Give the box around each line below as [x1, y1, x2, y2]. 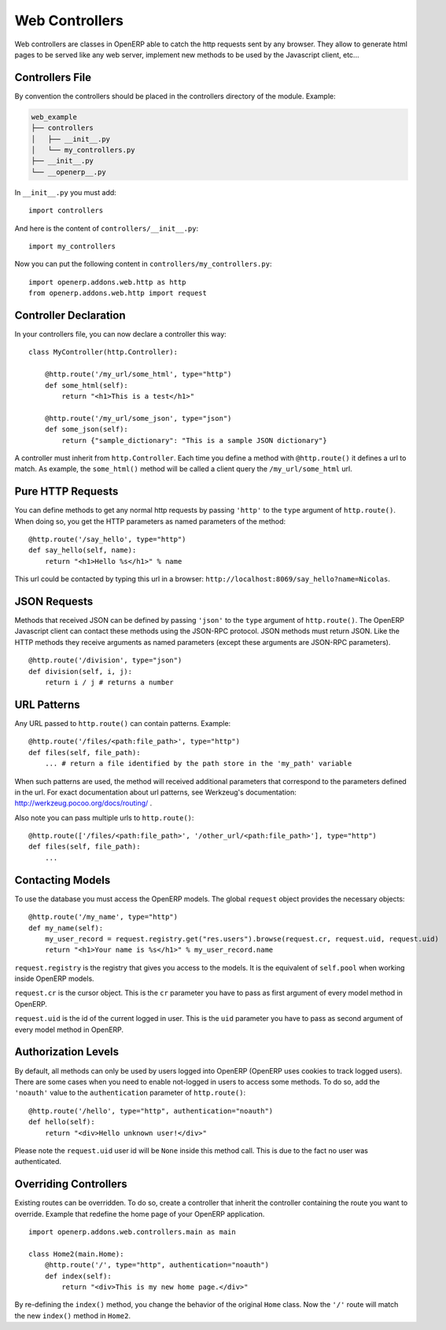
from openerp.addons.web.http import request [28, 289, 208, 298]
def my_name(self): [28, 923, 104, 932]
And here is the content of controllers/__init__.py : [14, 223, 199, 233]
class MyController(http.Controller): [28, 348, 179, 357]
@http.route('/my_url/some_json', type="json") [44, 414, 232, 422]
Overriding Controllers [14, 1177, 127, 1191]
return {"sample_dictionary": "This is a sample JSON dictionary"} [61, 436, 327, 444]
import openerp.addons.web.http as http [28, 278, 186, 286]
